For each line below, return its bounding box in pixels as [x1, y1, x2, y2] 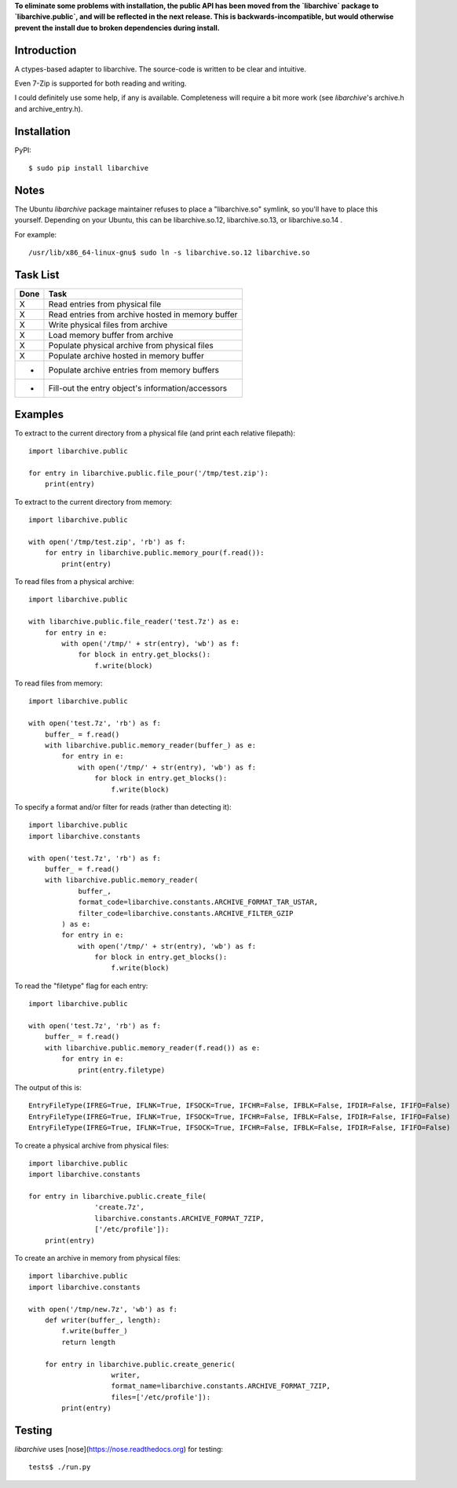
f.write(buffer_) [61, 1327, 129, 1336]
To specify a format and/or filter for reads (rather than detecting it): [14, 802, 232, 811]
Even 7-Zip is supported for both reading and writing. [14, 79, 187, 88]
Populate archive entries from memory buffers [48, 365, 220, 376]
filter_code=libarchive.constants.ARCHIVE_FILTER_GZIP [78, 909, 294, 917]
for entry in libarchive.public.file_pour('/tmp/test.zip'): [28, 468, 269, 477]
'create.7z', [94, 1203, 145, 1212]
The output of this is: [14, 1082, 82, 1092]
